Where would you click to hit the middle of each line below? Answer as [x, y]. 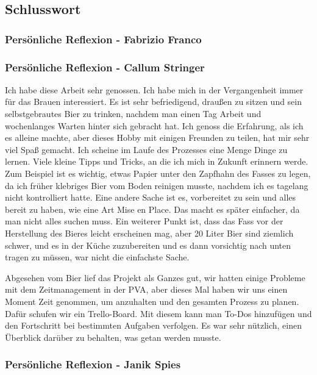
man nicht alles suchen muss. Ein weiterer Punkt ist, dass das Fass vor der [144, 221]
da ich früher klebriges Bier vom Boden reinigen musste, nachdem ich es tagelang [157, 185]
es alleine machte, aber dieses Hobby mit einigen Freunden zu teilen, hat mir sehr [157, 137]
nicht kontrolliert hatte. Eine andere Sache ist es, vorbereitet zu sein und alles [151, 197]
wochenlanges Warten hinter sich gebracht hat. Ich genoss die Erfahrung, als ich [154, 125]
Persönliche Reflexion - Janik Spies [93, 364]
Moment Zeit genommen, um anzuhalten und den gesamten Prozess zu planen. [152, 301]
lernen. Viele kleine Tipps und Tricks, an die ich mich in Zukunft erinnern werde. [157, 161]
